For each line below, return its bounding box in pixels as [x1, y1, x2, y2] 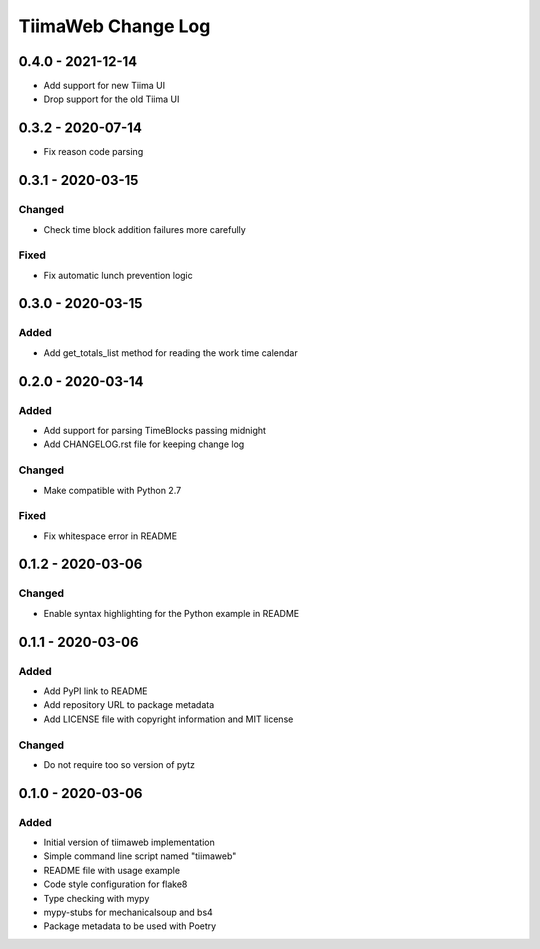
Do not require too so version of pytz [43, 758, 195, 770]
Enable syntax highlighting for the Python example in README [43, 607, 300, 619]
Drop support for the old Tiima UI [43, 93, 180, 105]
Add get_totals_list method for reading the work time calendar [43, 346, 299, 359]
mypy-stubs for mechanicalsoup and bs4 [43, 906, 214, 918]
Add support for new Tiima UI [43, 80, 165, 92]
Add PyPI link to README [43, 685, 148, 697]
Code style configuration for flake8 [43, 878, 188, 890]
